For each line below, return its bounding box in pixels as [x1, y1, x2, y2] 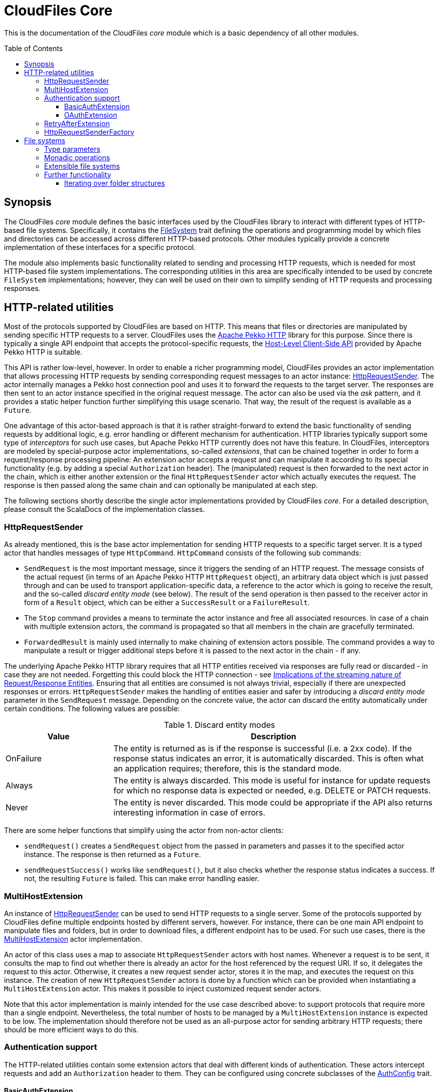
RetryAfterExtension [44, 119, 110, 128]
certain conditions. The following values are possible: [4, 704, 180, 713]
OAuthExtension [64, 110, 117, 119]
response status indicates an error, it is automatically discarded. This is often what [113, 753, 424, 764]
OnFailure [6, 753, 42, 764]
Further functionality [44, 170, 111, 179]
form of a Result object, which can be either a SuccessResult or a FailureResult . [24, 598, 310, 607]
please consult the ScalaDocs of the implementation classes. [4, 505, 205, 514]
